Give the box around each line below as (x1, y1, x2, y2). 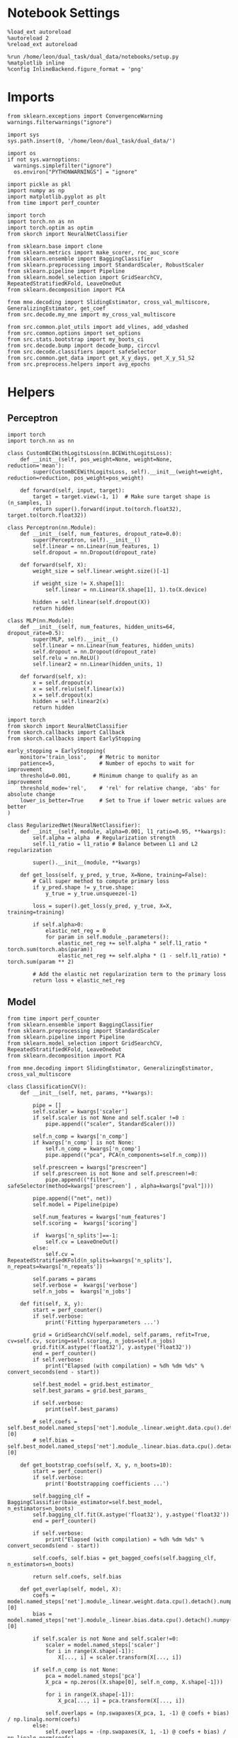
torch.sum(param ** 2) (7, 958, 74, 965)
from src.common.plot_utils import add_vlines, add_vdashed (7, 323, 189, 330)
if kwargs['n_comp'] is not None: (33, 1139, 135, 1146)
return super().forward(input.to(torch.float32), (33, 505, 182, 512)
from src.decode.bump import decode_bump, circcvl (7, 342, 160, 349)
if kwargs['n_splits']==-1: (33, 1232, 119, 1239)
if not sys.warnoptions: (7, 156, 81, 163)
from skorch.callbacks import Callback (7, 729, 125, 736)
